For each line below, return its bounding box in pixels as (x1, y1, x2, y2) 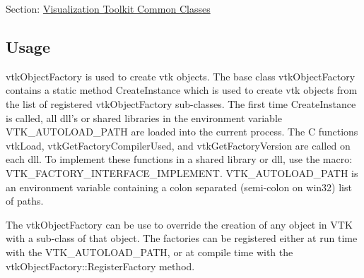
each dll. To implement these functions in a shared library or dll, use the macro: (6, 152, 353, 167)
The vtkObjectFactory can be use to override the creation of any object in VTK (6, 217, 353, 231)
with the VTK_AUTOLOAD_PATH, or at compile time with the (6, 244, 293, 259)
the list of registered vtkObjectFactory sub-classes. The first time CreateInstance (6, 96, 356, 111)
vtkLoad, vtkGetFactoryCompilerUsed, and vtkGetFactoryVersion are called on (6, 138, 351, 152)
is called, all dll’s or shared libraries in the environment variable (6, 110, 283, 125)
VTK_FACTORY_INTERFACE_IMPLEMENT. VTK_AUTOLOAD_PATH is (6, 165, 358, 180)
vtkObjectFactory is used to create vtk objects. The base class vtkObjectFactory (6, 68, 356, 83)
